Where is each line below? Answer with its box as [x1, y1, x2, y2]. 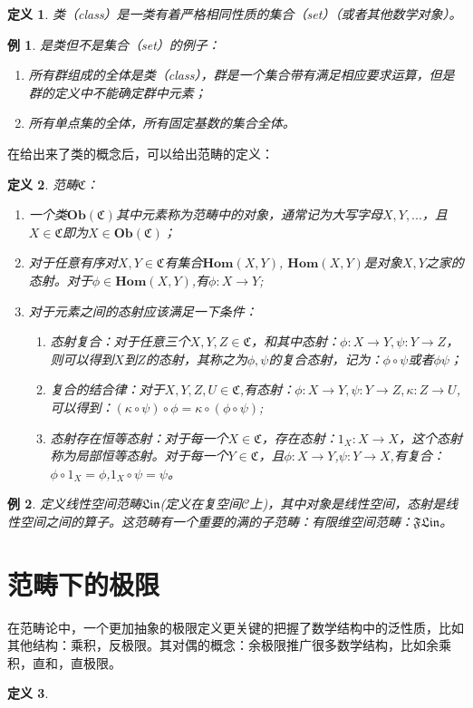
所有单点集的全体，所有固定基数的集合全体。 [28, 113, 295, 132]
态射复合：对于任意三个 [50, 332, 190, 351]
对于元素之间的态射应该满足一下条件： [28, 301, 257, 320]
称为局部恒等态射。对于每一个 [50, 446, 228, 465]
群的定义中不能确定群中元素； [28, 82, 207, 102]
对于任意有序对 [28, 253, 118, 272]
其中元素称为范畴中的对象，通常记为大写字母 [115, 205, 382, 224]
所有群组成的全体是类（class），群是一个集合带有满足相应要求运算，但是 [28, 65, 455, 84]
